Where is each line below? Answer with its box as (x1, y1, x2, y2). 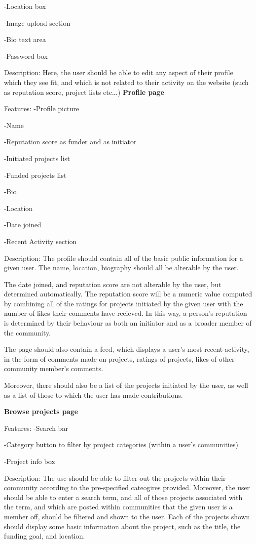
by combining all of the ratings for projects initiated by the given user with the (4, 298, 243, 308)
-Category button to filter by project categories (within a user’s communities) (4, 439, 238, 450)
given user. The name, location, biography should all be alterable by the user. (4, 262, 239, 273)
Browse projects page (4, 406, 78, 417)
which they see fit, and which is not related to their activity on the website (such (4, 77, 249, 87)
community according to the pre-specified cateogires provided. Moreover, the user (4, 482, 250, 493)
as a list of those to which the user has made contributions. (4, 389, 183, 400)
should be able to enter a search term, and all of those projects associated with (4, 492, 243, 502)
